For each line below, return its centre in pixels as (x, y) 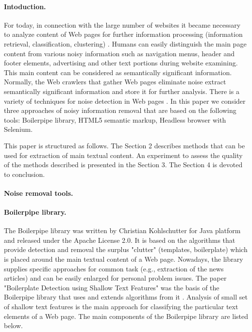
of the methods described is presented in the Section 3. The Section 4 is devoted (123, 165)
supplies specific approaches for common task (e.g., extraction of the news (114, 268)
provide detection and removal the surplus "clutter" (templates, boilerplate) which (126, 249)
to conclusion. (25, 174)
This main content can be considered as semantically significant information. (118, 72)
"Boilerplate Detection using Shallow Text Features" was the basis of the (112, 287)
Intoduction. (25, 6)
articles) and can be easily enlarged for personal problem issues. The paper (115, 278)
